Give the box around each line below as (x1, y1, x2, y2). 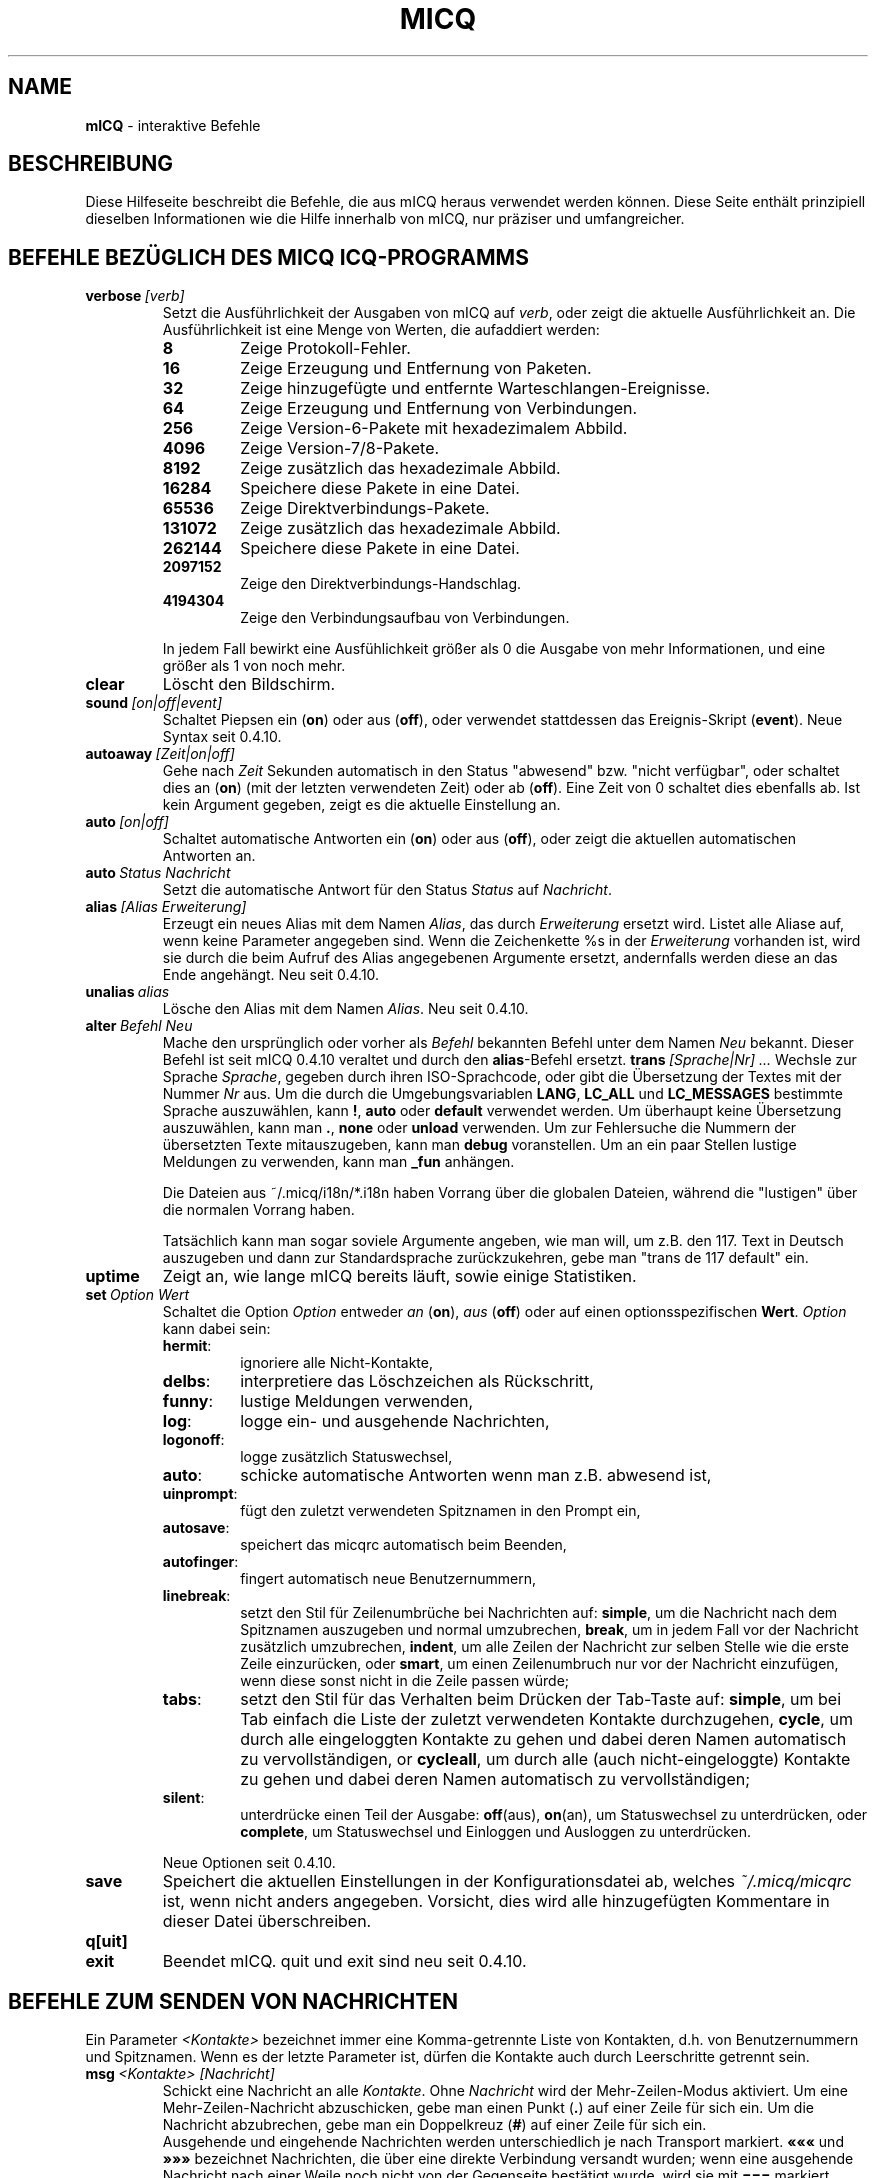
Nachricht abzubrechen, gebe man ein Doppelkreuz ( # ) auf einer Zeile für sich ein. (162, 2116, 707, 2134)
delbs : (162, 1371, 211, 1392)
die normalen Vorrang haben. (162, 1201, 355, 1219)
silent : (162, 1789, 205, 1807)
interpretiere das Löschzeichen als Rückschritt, (240, 1371, 594, 1392)
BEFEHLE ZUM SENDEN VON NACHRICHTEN (8, 1988, 459, 2014)
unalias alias (85, 983, 170, 1001)
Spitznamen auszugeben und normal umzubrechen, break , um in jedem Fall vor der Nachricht (240, 1621, 859, 1639)
